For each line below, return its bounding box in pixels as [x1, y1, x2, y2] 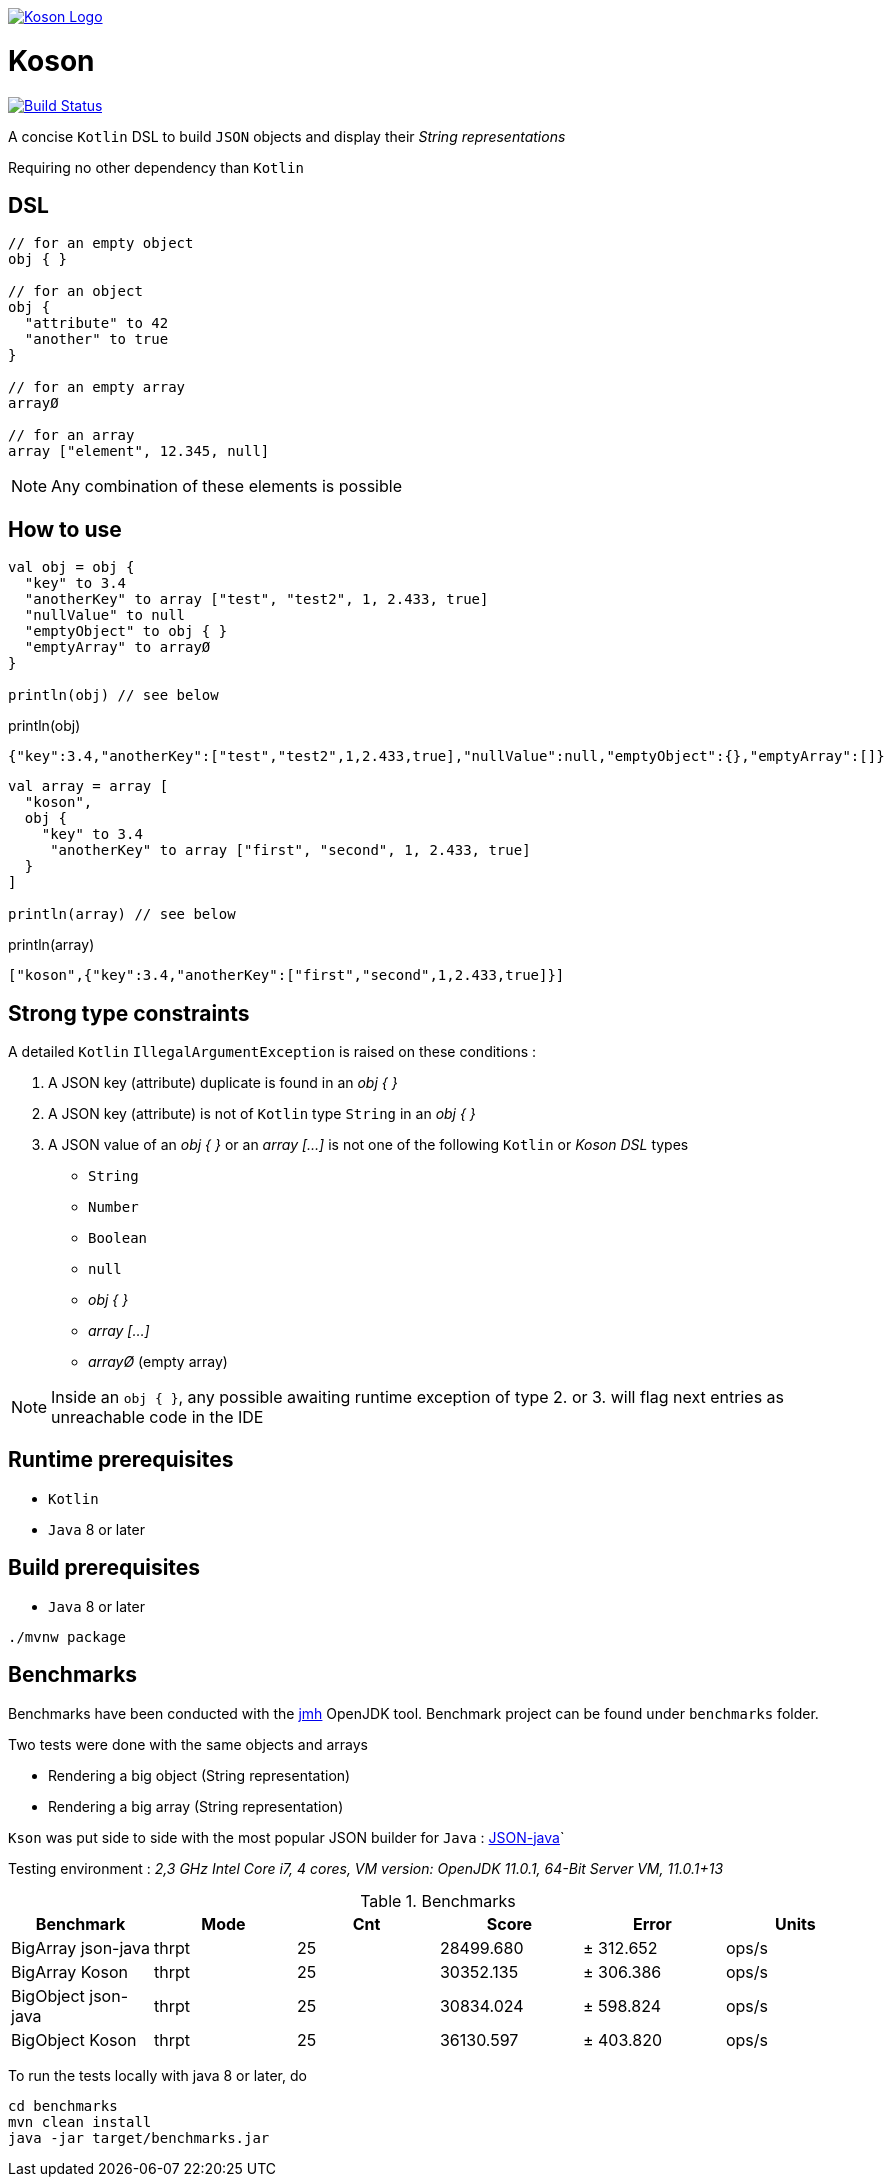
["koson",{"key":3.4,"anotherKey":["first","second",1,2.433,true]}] [8, 967, 565, 984]
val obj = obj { [8, 559, 135, 576]
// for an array [8, 427, 135, 444]
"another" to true [24, 331, 169, 348]
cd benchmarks [8, 2097, 118, 2114]
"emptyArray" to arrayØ [24, 639, 211, 656]
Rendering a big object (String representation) [48, 1766, 351, 1784]
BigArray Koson [11, 1961, 128, 1982]
